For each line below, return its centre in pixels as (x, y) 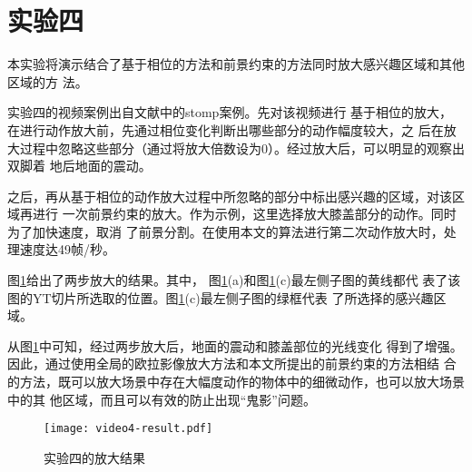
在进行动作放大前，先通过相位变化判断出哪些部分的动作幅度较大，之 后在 (226, 129)
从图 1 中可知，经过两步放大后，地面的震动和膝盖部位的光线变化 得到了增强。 (235, 345)
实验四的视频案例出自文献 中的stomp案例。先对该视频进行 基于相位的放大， (230, 112)
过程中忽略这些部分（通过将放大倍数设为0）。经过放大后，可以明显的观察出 (242, 147)
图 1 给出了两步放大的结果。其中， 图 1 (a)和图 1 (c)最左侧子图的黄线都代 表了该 (234, 280)
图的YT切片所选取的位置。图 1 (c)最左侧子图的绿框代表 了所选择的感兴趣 (221, 297)
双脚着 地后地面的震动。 (79, 166)
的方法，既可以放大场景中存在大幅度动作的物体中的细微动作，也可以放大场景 (236, 382)
